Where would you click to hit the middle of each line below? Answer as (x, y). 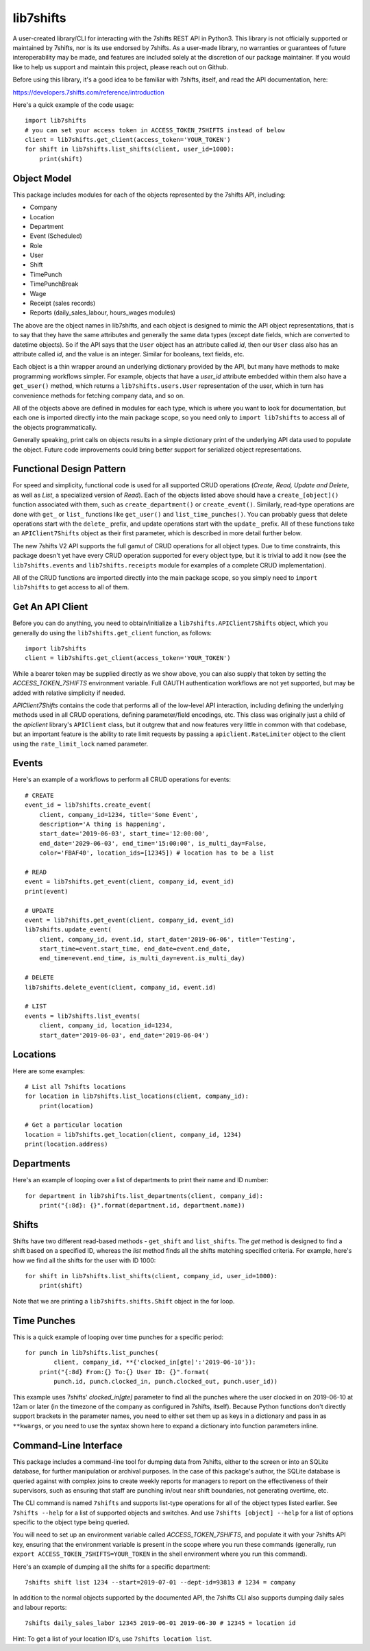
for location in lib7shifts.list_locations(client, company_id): (137, 1096)
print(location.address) (66, 1144)
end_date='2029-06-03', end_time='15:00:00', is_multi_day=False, (153, 843)
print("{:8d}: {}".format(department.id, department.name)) (142, 1205)
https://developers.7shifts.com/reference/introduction (88, 92)
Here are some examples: (49, 1071)
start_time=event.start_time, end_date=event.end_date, (135, 949)
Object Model (42, 178)
